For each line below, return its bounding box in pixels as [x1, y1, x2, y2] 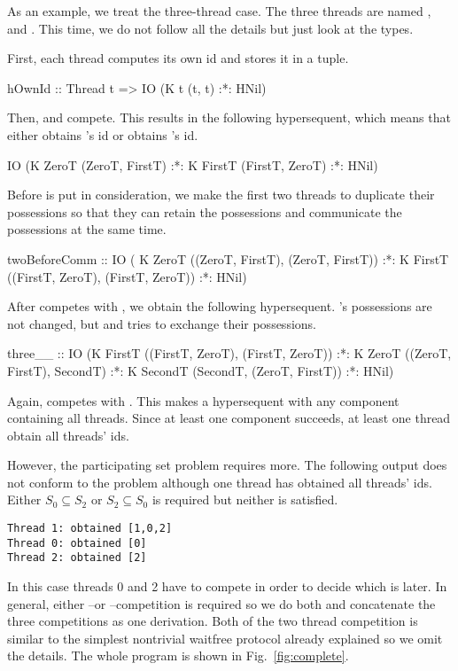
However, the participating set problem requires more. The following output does [7, 456, 447, 474]
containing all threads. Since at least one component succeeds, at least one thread [7, 409, 451, 427]
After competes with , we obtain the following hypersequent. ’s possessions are [7, 297, 432, 316]
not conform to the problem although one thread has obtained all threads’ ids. [7, 472, 432, 491]
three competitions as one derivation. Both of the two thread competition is [7, 612, 418, 630]
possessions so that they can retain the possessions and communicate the [7, 202, 402, 221]
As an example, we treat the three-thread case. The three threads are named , [7, 2, 431, 20]
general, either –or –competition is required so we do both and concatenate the [7, 594, 436, 612]
